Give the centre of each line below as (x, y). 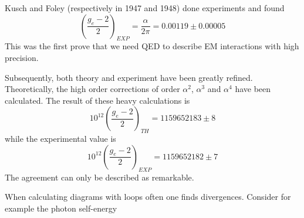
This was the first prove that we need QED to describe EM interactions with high (152, 46)
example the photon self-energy (61, 208)
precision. (22, 57)
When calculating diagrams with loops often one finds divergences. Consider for (148, 197)
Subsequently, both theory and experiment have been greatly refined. (129, 77)
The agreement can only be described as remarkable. (99, 177)
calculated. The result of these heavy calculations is (97, 100)
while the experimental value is (60, 139)
